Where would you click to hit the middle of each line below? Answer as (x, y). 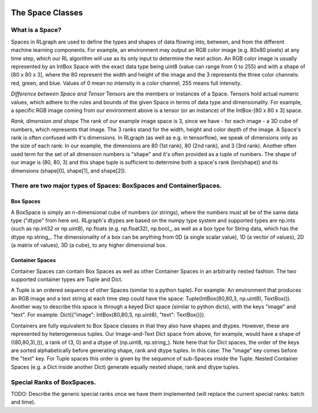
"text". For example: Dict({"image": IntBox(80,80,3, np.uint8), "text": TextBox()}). (108, 315)
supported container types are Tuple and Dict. (67, 279)
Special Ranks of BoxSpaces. (54, 382)
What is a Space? (36, 30)
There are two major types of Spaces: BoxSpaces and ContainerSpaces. (116, 186)
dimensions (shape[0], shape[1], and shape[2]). (69, 170)
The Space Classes (47, 13)
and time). (23, 402)
